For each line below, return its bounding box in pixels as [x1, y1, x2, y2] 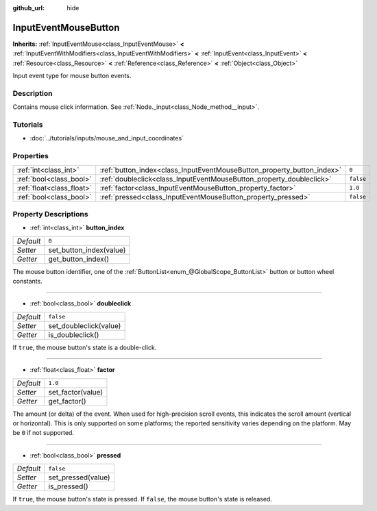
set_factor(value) [48, 387, 103, 397]
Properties [12, 151, 49, 161]
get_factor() [48, 396, 86, 406]
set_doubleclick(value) [48, 321, 121, 330]
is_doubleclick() [48, 329, 99, 339]
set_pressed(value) [48, 473, 110, 482]
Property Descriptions [12, 209, 88, 219]
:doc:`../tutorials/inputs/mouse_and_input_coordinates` [29, 134, 184, 142]
